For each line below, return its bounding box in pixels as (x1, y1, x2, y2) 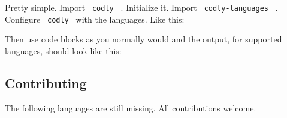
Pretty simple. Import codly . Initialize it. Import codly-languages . (5, 1, 278, 13)
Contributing (5, 73, 87, 92)
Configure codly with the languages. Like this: (5, 13, 185, 25)
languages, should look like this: (5, 44, 122, 57)
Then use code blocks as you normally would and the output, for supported (5, 33, 282, 45)
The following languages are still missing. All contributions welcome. (5, 101, 256, 114)
